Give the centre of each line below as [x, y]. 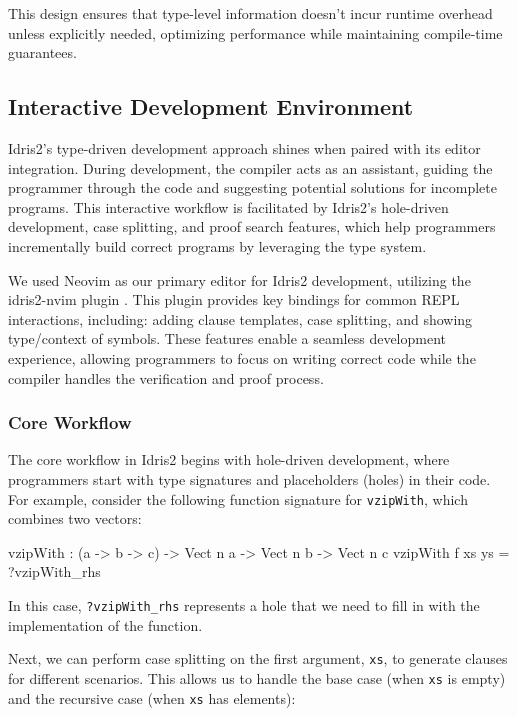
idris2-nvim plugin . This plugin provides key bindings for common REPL [234, 299]
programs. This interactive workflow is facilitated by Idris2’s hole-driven [228, 206]
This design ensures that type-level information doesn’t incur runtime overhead [250, 13]
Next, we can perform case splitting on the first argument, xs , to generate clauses [258, 658]
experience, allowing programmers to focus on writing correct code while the [242, 357]
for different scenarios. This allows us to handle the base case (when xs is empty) [257, 677]
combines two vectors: [75, 518]
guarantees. [42, 52]
